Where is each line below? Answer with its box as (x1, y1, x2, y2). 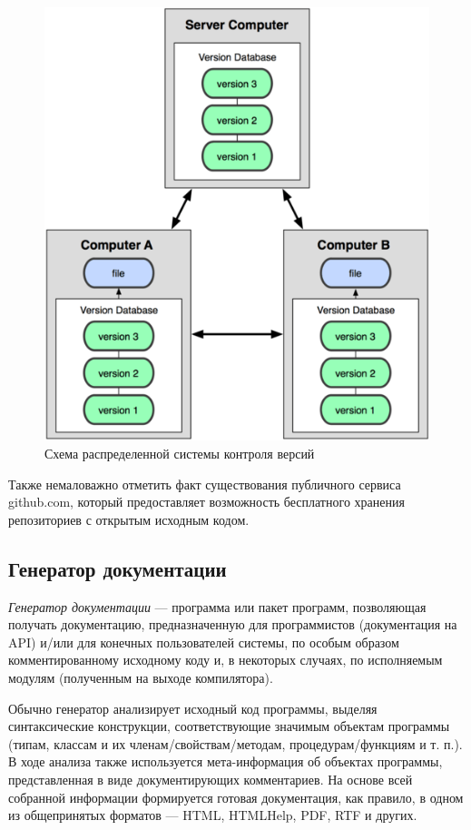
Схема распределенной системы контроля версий (44, 444, 315, 463)
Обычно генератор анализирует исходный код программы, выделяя (8, 698, 378, 717)
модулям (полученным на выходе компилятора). (8, 667, 273, 687)
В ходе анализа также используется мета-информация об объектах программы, (8, 752, 443, 771)
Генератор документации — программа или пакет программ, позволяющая (8, 597, 427, 616)
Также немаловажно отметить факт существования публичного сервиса (8, 474, 401, 493)
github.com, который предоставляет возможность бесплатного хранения (8, 492, 405, 511)
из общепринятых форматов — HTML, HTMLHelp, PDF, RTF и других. (8, 805, 417, 825)
